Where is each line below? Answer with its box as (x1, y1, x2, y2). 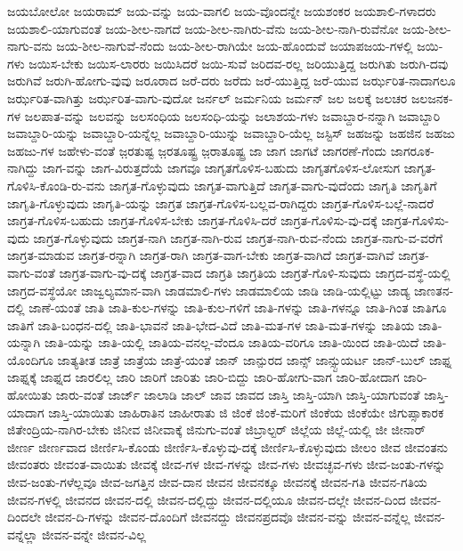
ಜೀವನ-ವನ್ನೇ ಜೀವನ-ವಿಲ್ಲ (42, 524, 146, 543)
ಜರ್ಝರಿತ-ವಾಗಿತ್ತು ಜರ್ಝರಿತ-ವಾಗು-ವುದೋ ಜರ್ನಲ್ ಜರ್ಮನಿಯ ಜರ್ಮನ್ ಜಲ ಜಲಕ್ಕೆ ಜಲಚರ (7, 88, 408, 107)
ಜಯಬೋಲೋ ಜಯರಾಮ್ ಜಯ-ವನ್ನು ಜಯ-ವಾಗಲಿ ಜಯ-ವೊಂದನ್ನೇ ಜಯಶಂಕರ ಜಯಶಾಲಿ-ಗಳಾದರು (7, 2, 436, 20)
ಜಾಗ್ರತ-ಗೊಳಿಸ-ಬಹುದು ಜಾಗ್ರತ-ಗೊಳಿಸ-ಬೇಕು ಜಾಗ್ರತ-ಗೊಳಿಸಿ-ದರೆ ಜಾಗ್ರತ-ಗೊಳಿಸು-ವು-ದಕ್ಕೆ (7, 211, 378, 230)
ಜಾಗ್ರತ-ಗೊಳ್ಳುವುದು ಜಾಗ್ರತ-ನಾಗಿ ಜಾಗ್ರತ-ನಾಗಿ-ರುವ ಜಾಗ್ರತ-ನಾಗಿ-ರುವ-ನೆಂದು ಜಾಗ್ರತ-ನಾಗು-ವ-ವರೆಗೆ (33, 228, 443, 247)
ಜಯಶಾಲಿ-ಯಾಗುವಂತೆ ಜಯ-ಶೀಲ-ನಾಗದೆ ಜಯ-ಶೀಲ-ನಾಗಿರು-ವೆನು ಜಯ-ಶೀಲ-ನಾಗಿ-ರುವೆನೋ (7, 19, 399, 37)
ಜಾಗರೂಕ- (390, 141, 435, 159)
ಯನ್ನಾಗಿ (7, 333, 41, 352)
